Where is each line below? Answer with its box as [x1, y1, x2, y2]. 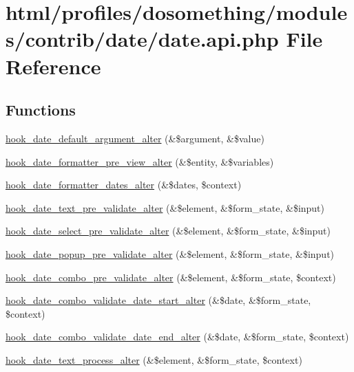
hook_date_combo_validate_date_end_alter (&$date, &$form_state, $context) [6, 329, 349, 344]
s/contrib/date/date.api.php [6, 25, 279, 53]
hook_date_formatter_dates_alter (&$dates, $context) [6, 177, 242, 192]
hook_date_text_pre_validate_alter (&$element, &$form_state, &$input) [6, 200, 325, 215]
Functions [6, 99, 76, 120]
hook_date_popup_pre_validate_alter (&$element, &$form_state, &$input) [6, 246, 335, 261]
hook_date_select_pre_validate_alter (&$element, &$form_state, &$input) [6, 223, 331, 238]
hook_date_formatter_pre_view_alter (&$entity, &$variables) [6, 154, 274, 168]
